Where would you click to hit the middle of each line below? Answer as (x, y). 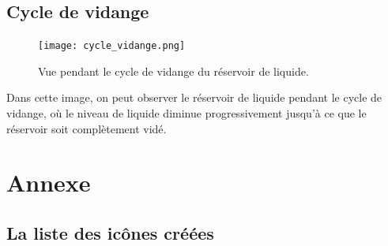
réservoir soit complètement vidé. (87, 128)
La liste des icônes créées (110, 233)
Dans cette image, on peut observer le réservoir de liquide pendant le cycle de (194, 97)
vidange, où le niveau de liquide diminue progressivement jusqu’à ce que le (186, 113)
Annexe (49, 183)
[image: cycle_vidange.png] (112, 46)
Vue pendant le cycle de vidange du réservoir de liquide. (173, 71)
